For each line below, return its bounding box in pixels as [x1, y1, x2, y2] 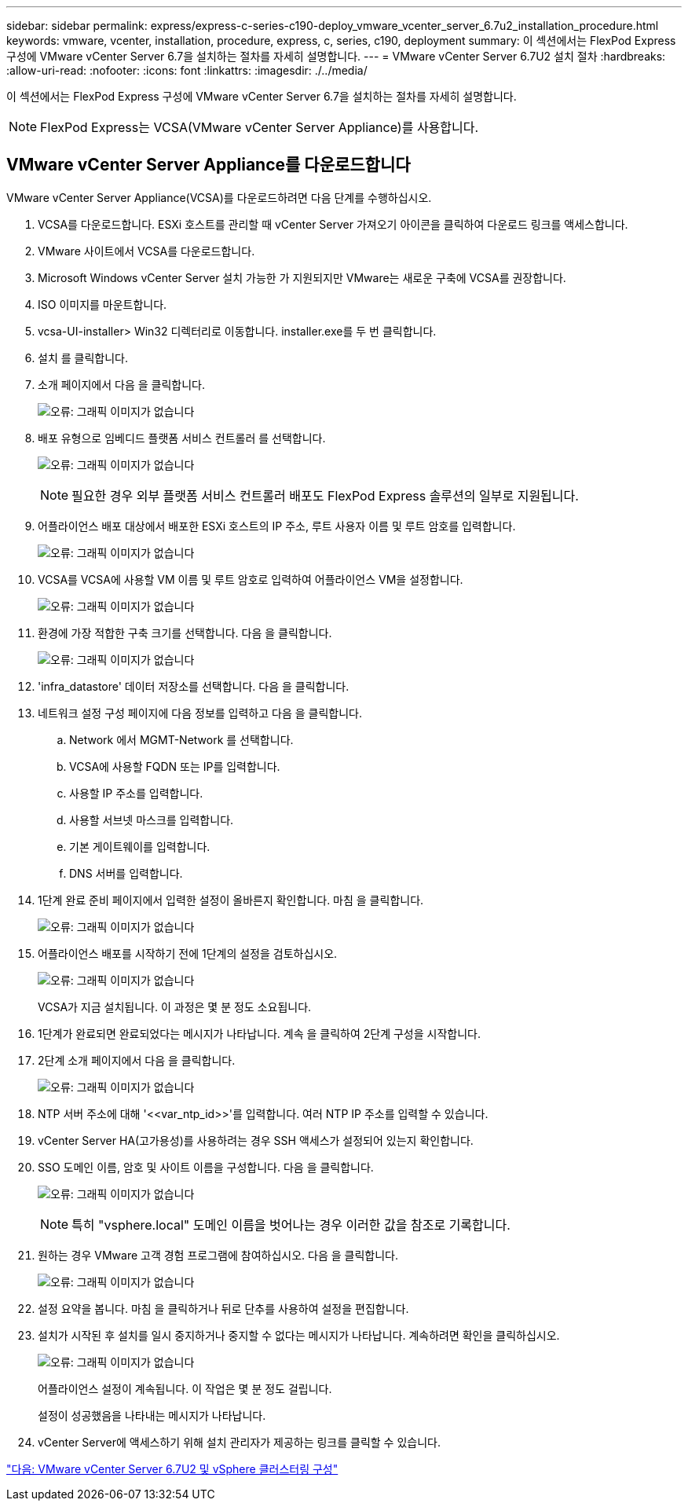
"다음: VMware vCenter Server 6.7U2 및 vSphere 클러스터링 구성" [6, 1461, 339, 1476]
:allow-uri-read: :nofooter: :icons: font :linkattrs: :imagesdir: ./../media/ [6, 64, 368, 77]
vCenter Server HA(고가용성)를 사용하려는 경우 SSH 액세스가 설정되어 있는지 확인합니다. [38, 1133, 474, 1147]
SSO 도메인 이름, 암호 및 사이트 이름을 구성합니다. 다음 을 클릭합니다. [38, 1160, 374, 1174]
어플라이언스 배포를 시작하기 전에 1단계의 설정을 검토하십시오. [38, 946, 338, 960]
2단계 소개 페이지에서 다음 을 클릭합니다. [38, 1053, 236, 1067]
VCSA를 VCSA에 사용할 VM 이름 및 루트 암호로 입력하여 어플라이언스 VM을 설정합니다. [38, 572, 463, 586]
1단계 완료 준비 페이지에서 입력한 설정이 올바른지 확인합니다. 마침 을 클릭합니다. [38, 893, 424, 907]
